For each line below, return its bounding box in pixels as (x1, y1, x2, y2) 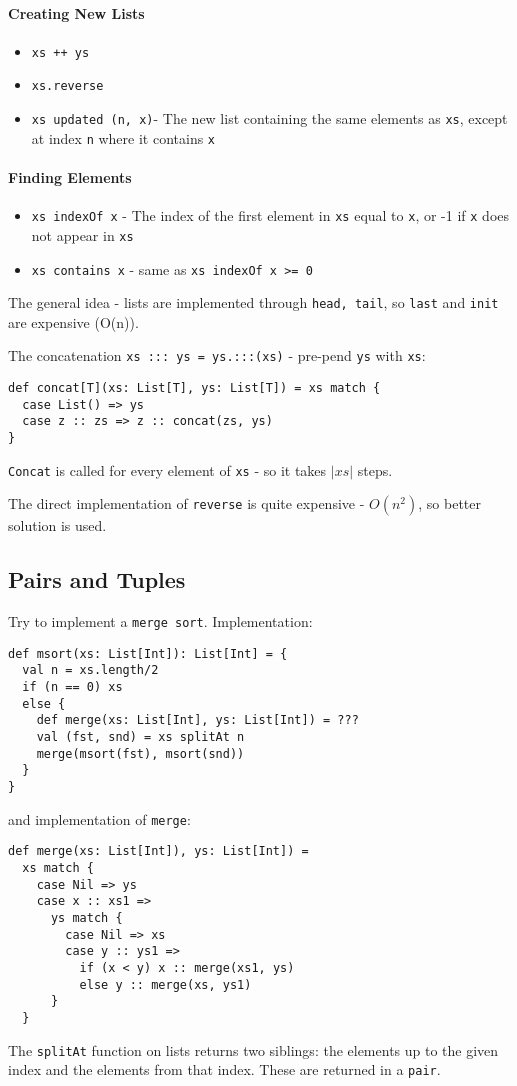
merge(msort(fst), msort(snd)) (36, 746, 245, 761)
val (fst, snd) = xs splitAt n (36, 730, 245, 745)
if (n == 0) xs (22, 680, 123, 695)
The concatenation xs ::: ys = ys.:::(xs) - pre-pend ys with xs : (8, 345, 426, 366)
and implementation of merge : (8, 808, 191, 829)
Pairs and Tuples (8, 564, 186, 595)
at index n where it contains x (31, 127, 216, 148)
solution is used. (8, 515, 107, 536)
